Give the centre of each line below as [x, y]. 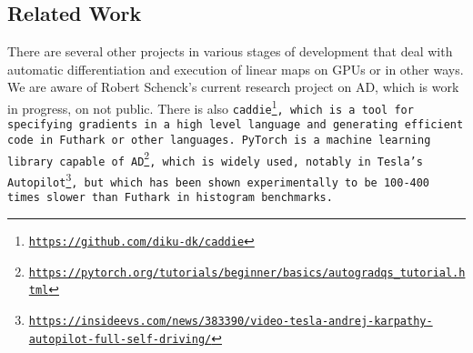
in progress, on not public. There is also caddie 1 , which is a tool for [211, 106]
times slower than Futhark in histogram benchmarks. [170, 198]
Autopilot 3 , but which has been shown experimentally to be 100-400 [219, 179]
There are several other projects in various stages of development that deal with [230, 51]
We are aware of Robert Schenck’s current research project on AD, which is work [233, 87]
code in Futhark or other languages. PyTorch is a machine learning [219, 140]
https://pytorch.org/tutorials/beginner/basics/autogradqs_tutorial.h [247, 272]
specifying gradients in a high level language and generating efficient [236, 125]
